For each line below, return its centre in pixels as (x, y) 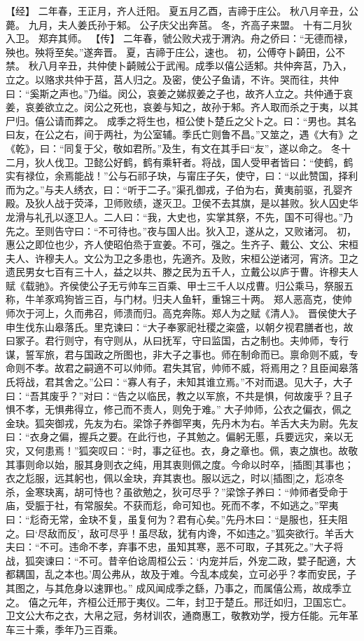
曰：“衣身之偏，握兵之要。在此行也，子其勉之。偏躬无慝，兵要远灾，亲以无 (180, 437)
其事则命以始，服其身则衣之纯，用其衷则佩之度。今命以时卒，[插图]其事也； (180, 464)
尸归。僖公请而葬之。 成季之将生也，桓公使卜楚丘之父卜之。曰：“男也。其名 (181, 120)
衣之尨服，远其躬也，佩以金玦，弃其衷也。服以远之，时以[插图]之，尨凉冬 (175, 478)
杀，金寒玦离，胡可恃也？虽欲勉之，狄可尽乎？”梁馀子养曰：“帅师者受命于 (177, 491)
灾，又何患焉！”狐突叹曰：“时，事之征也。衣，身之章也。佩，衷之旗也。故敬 (182, 450)
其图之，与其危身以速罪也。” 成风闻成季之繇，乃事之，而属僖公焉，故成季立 (179, 587)
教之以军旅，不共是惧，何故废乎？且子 (264, 395)
